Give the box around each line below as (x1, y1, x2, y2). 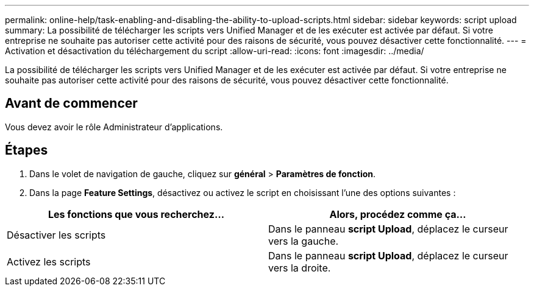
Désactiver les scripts (7, 228, 106, 241)
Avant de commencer (5, 96, 138, 111)
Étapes (5, 142, 48, 158)
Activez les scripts (7, 255, 91, 268)
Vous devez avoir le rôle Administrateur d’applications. (5, 121, 223, 132)
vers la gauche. (268, 234, 339, 247)
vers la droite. (268, 261, 331, 274)
